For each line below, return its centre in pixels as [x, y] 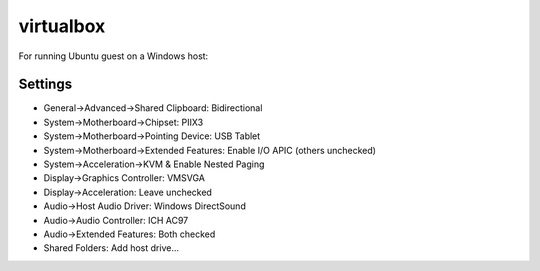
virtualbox [62, 26]
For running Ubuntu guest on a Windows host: [113, 56]
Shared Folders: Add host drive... [111, 248]
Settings [45, 84]
